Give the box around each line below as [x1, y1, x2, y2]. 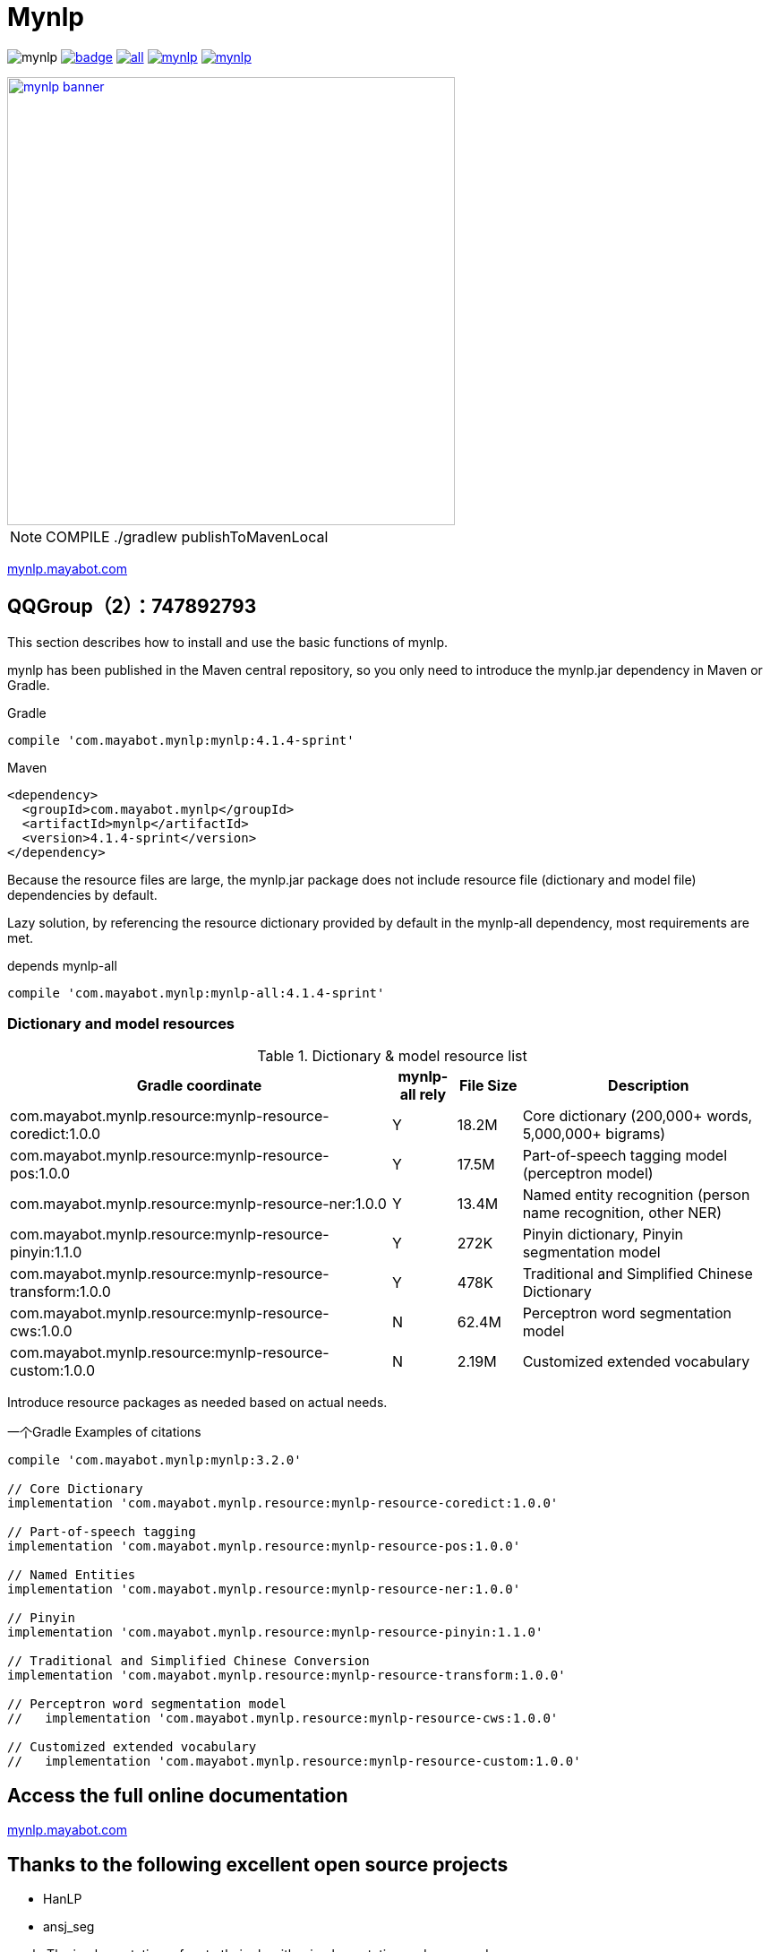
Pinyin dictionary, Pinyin [522, 1225, 684, 1244]
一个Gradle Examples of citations [7, 1424, 201, 1440]
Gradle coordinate [136, 1076, 262, 1095]
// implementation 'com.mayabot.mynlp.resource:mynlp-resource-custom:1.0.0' [7, 1754, 581, 1769]
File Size [458, 1076, 518, 1095]
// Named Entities [7, 1568, 136, 1583]
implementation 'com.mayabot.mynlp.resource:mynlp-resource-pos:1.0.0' [7, 1539, 521, 1554]
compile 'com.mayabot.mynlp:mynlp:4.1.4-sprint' [7, 732, 355, 747]
